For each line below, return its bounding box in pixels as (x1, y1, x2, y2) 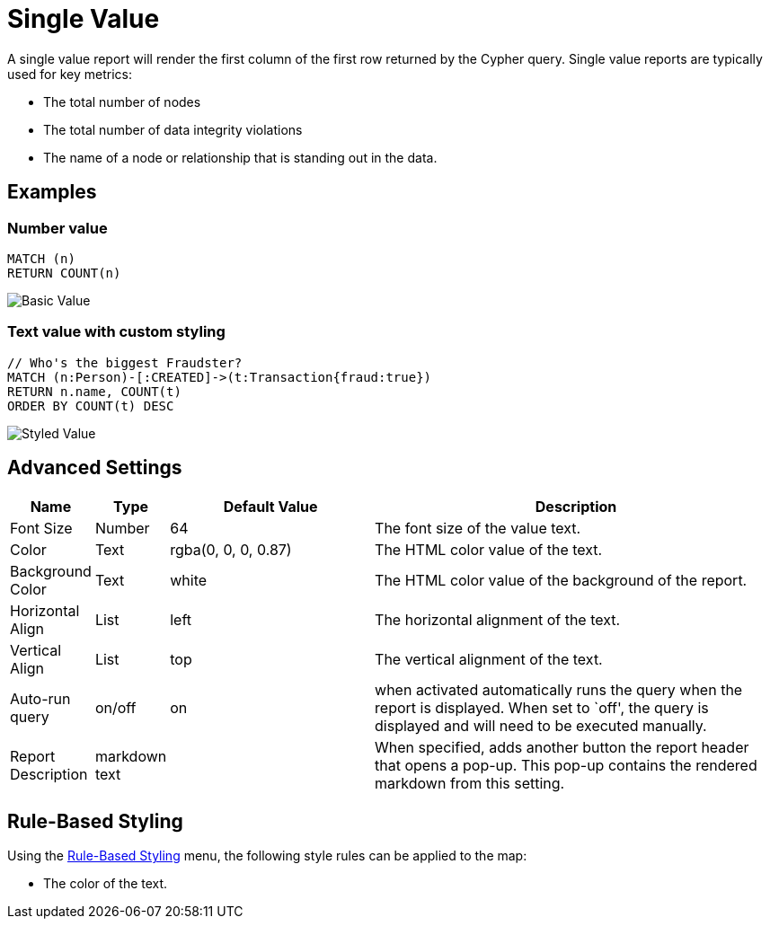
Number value (7, 218, 108, 237)
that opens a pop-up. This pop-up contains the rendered (375, 755, 757, 774)
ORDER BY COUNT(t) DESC (7, 398, 174, 413)
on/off (94, 698, 137, 717)
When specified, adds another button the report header (375, 737, 749, 756)
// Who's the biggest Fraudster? (7, 355, 243, 370)
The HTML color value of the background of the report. (375, 570, 748, 589)
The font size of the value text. (375, 518, 581, 537)
